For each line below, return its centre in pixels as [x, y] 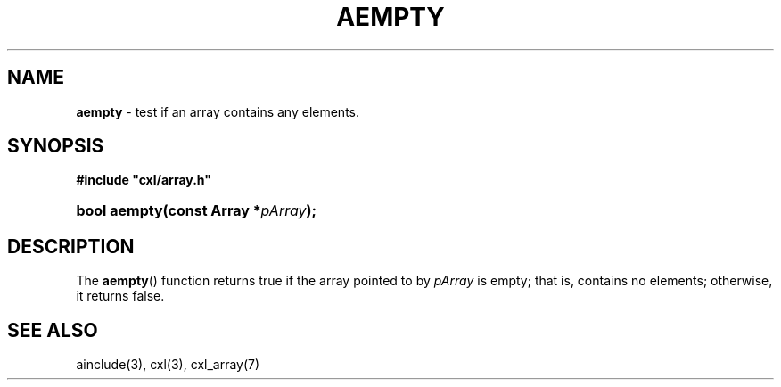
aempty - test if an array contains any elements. [218, 111]
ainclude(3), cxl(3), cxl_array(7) [168, 365]
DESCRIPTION [71, 246]
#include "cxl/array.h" [144, 180]
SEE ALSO [53, 330]
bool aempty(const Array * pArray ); [197, 211]
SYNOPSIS [56, 146]
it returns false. [120, 296]
